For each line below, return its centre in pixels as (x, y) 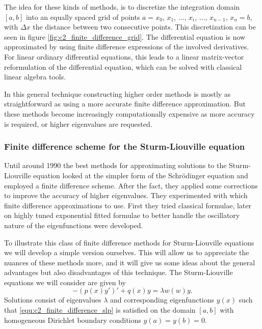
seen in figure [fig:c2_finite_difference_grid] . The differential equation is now (125, 36)
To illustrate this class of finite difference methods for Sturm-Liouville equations (129, 242)
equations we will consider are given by (65, 282)
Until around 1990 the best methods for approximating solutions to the (115, 165)
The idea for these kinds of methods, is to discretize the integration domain (122, 7)
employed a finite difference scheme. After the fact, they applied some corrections (131, 185)
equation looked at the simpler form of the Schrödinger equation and (141, 175)
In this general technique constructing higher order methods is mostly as (117, 93)
